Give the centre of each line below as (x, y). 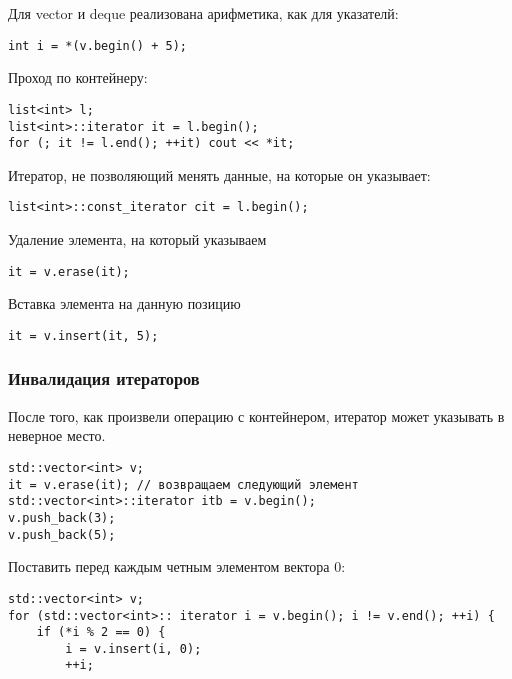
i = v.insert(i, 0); (133, 648)
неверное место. (57, 435)
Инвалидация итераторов (104, 378)
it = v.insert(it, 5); (83, 335)
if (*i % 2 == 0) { (101, 632)
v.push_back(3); (62, 517)
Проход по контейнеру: (78, 77)
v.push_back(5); (62, 534)
